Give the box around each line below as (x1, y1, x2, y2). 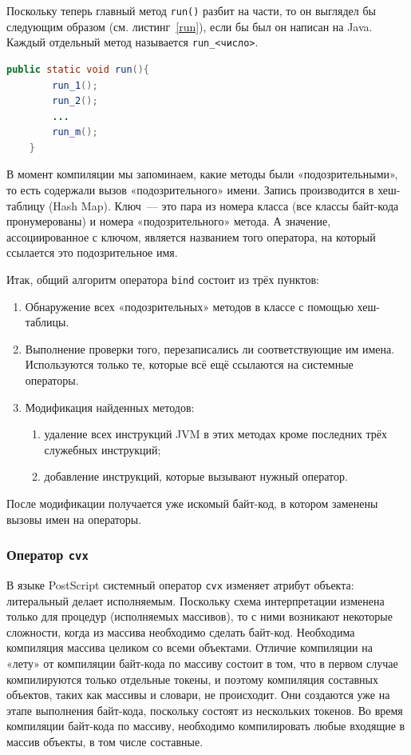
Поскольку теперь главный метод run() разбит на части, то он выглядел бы (6, 2, 376, 18)
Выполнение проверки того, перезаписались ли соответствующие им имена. (25, 340, 395, 357)
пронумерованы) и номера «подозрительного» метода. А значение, (6, 213, 331, 230)
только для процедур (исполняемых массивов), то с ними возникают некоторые (6, 608, 393, 625)
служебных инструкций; (44, 441, 161, 457)
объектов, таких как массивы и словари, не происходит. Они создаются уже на (6, 686, 390, 703)
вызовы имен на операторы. (6, 510, 142, 527)
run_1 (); (52, 79, 98, 91)
